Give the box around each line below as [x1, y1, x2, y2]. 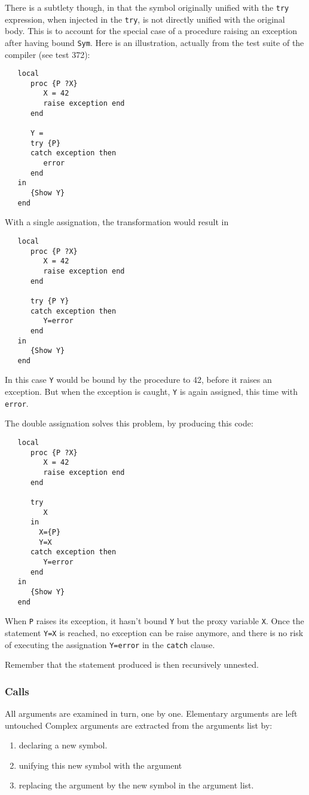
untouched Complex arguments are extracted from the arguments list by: [5, 719, 273, 731]
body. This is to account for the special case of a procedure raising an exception [5, 24, 297, 37]
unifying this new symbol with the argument [19, 759, 182, 771]
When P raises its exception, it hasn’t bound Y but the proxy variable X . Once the [5, 615, 304, 627]
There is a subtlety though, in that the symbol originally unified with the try [5, 1, 289, 13]
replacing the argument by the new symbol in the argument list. [19, 779, 254, 791]
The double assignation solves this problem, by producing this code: [5, 417, 253, 429]
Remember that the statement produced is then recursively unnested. [5, 658, 259, 671]
